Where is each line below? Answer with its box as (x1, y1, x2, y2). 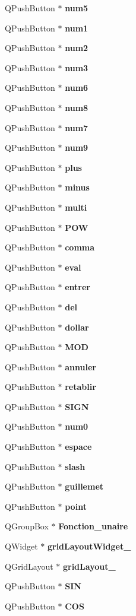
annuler (65, 360, 96, 373)
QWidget (5, 540, 38, 553)
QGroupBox (5, 520, 49, 532)
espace (65, 440, 92, 453)
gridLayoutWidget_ (47, 540, 131, 553)
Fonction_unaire (58, 520, 128, 532)
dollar (65, 320, 89, 333)
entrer (65, 281, 91, 293)
